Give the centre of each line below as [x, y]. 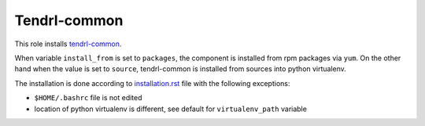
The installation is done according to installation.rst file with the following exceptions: [152, 83]
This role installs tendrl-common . [68, 44]
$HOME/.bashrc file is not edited [88, 98]
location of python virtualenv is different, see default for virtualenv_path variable [170, 109]
